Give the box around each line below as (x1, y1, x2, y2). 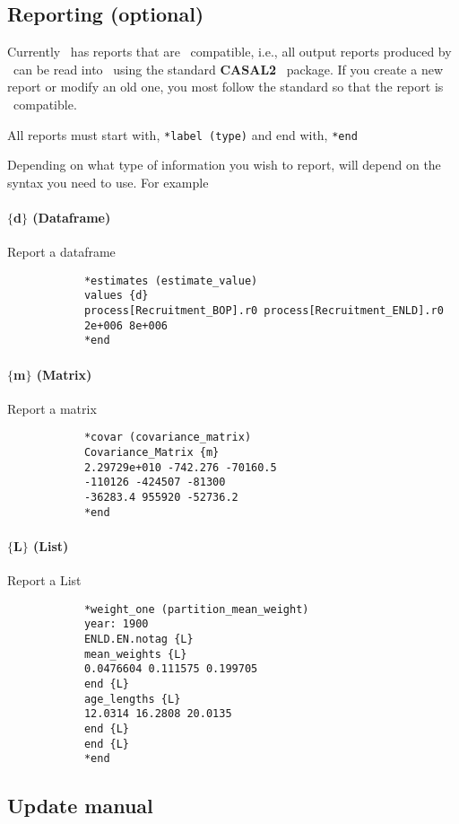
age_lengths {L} (83, 692, 181, 706)
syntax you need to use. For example (7, 172, 209, 191)
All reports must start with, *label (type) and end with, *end (7, 125, 358, 144)
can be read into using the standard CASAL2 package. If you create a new (13, 59, 444, 78)
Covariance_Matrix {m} (83, 446, 220, 460)
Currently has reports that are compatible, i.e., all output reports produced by (7, 42, 452, 61)
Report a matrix (7, 399, 97, 417)
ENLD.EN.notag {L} (83, 633, 194, 646)
